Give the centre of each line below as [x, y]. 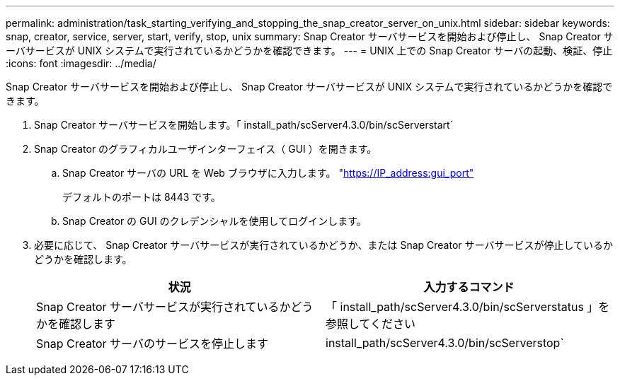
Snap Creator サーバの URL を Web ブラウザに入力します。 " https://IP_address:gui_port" [268, 173]
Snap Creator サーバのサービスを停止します [152, 344]
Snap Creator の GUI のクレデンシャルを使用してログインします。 [214, 221]
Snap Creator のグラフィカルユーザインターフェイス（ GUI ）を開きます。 [206, 149]
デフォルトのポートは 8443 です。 [142, 197]
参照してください [371, 324]
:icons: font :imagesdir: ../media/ [81, 63]
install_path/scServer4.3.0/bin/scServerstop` [445, 343]
